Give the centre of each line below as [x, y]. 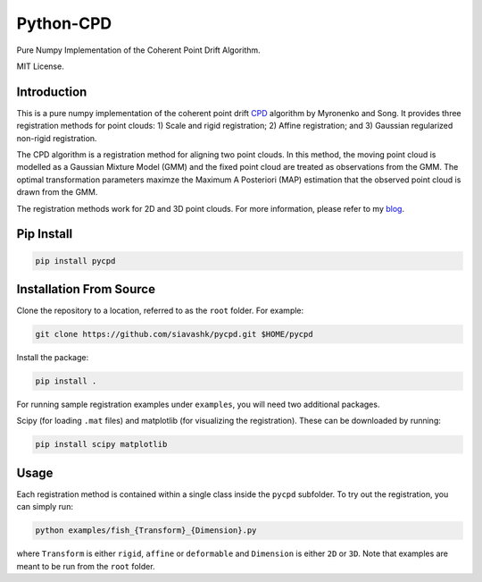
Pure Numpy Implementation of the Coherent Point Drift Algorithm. [138, 50]
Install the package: [53, 358]
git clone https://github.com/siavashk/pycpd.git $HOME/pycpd [174, 334]
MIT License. [40, 66]
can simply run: [45, 507]
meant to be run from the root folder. [86, 566]
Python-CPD [64, 23]
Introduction [52, 92]
